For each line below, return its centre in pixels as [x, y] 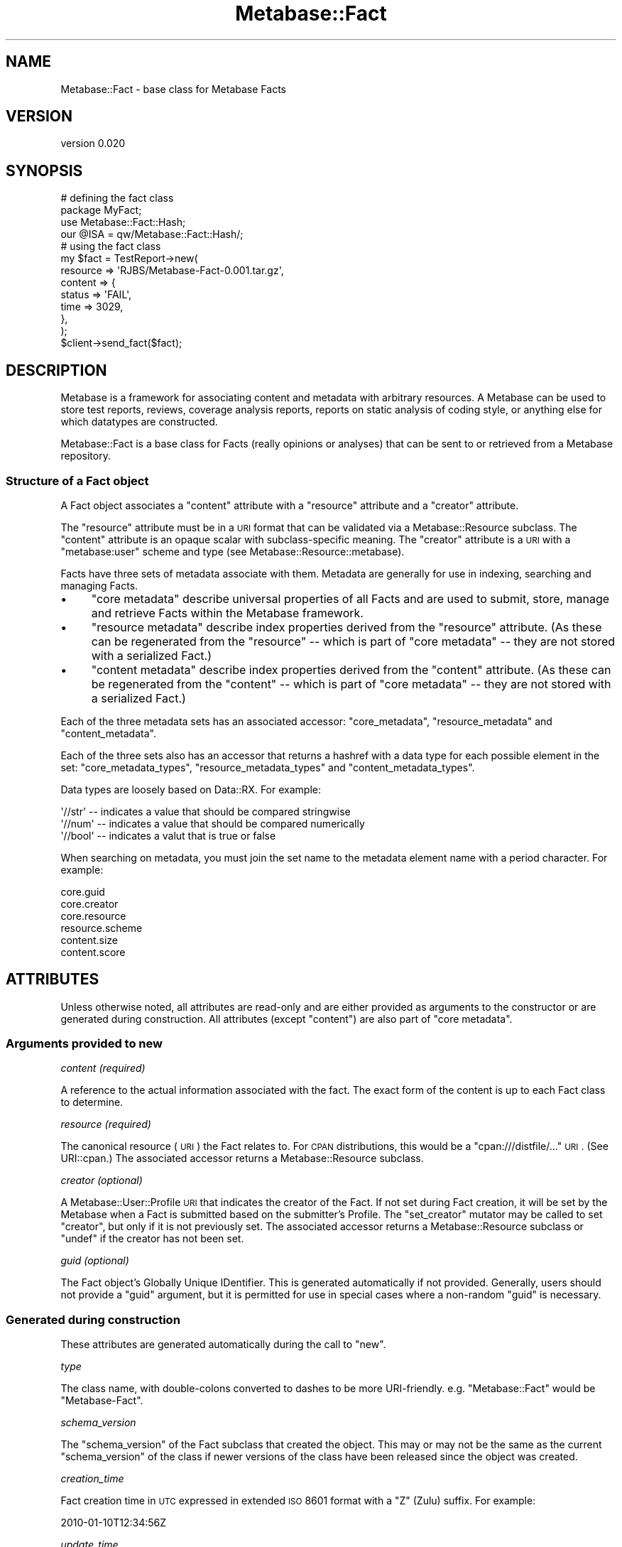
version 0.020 [93, 143]
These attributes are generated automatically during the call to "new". [223, 1345]
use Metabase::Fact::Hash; [123, 222]
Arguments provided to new [84, 1044]
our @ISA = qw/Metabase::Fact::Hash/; [152, 234]
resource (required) [106, 1124]
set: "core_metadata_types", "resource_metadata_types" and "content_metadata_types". [268, 767]
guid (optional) [95, 1261]
